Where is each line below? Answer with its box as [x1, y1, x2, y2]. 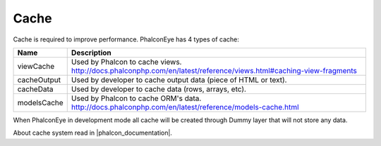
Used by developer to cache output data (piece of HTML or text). [71, 74, 287, 84]
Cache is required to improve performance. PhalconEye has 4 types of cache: [13, 35, 240, 44]
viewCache [17, 61, 55, 71]
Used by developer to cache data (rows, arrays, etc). [71, 84, 247, 94]
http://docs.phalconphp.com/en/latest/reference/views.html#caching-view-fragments [71, 65, 358, 75]
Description [71, 48, 112, 58]
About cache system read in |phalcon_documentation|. [13, 128, 173, 137]
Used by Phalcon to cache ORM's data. [71, 93, 202, 103]
